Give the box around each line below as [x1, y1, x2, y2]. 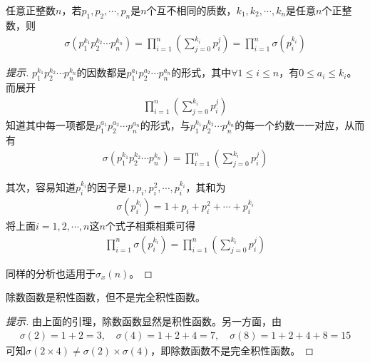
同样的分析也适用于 [6, 265, 96, 280]
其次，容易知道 [6, 180, 76, 195]
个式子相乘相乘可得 [105, 218, 195, 233]
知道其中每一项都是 [6, 117, 96, 132]
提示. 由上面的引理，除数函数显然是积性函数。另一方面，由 [6, 313, 282, 328]
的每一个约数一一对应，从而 [235, 117, 365, 132]
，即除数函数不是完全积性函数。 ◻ [150, 342, 314, 357]
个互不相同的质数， [146, 3, 237, 17]
